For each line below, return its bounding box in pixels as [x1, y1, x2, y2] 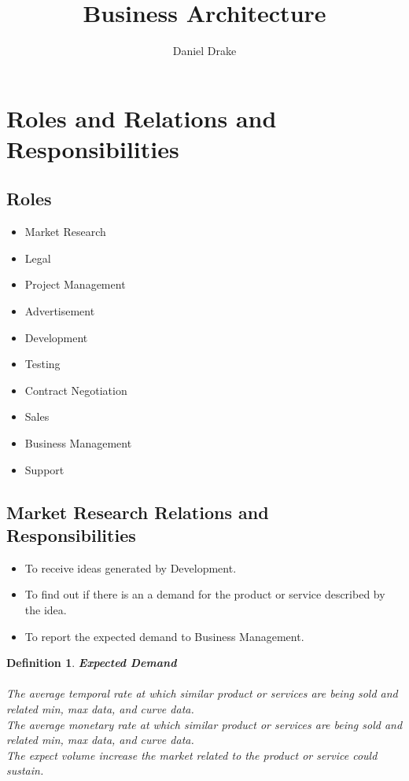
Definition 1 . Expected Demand [6, 654, 177, 671]
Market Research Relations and [6, 499, 269, 524]
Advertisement [24, 303, 95, 319]
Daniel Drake [172, 42, 237, 59]
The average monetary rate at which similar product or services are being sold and [6, 716, 403, 732]
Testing [24, 356, 61, 372]
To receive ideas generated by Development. [24, 559, 237, 576]
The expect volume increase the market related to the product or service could [6, 746, 378, 763]
